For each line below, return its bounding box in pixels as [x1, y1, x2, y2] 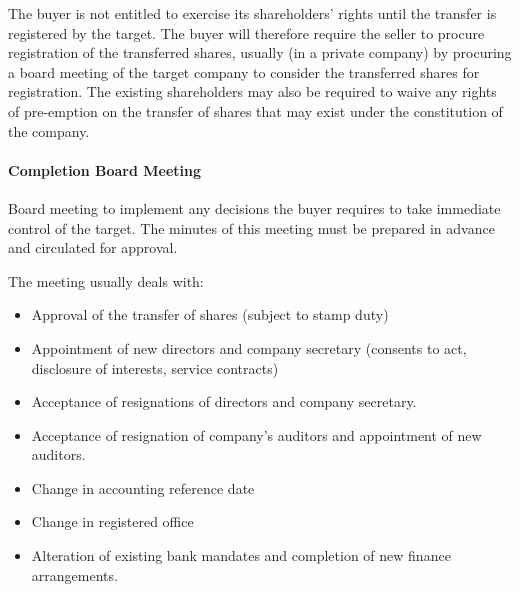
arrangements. [31, 564, 118, 585]
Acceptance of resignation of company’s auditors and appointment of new [31, 424, 482, 445]
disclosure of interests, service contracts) [31, 357, 279, 378]
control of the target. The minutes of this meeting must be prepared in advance [8, 217, 495, 238]
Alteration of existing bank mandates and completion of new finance [31, 545, 451, 566]
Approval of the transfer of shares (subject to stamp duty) [31, 304, 389, 325]
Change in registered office [31, 511, 194, 532]
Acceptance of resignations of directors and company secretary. [31, 391, 417, 412]
